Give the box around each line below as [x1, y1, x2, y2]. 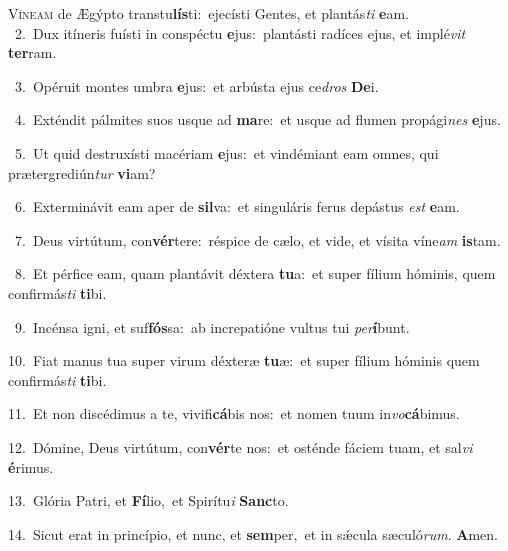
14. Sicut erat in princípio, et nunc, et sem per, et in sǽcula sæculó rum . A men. [8, 523, 498, 544]
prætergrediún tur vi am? [8, 162, 156, 183]
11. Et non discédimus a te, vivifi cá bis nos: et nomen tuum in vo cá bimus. [8, 403, 460, 424]
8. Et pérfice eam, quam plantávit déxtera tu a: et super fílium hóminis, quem [14, 263, 496, 284]
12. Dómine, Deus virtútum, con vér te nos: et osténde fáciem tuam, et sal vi [8, 436, 473, 457]
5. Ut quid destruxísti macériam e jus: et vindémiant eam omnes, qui [14, 142, 439, 163]
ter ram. [8, 42, 57, 63]
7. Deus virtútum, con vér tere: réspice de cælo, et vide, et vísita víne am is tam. [14, 229, 501, 250]
